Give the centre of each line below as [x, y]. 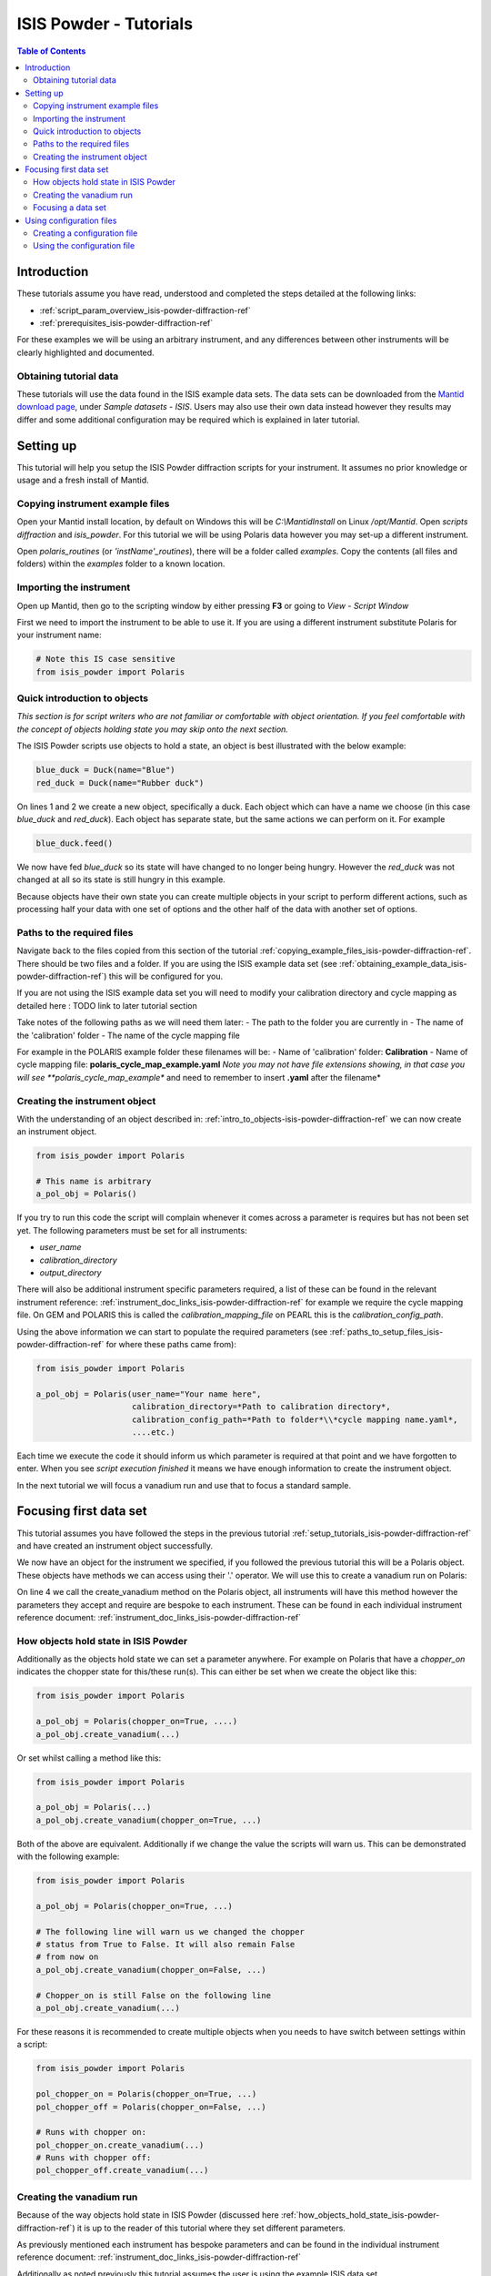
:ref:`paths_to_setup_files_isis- [386, 1331]
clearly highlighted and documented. [85, 352]
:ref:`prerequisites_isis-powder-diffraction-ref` [126, 323]
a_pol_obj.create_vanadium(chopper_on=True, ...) [149, 1820]
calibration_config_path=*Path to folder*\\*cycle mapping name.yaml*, [295, 1419]
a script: [32, 2045]
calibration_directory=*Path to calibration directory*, [261, 1407]
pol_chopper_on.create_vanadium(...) [120, 2145]
